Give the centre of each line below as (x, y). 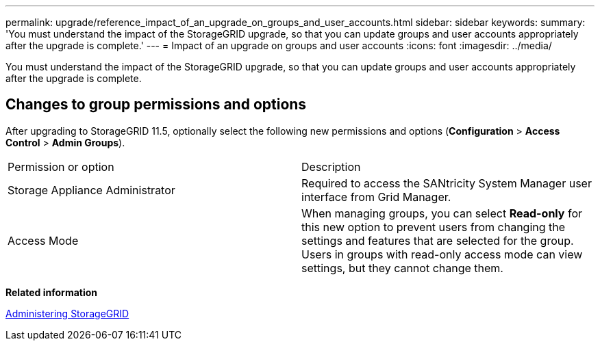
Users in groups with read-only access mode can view (442, 254)
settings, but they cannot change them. (402, 268)
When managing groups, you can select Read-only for (442, 213)
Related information (52, 292)
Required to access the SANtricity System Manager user (447, 183)
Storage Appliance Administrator (91, 190)
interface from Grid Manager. (376, 197)
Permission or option (61, 167)
